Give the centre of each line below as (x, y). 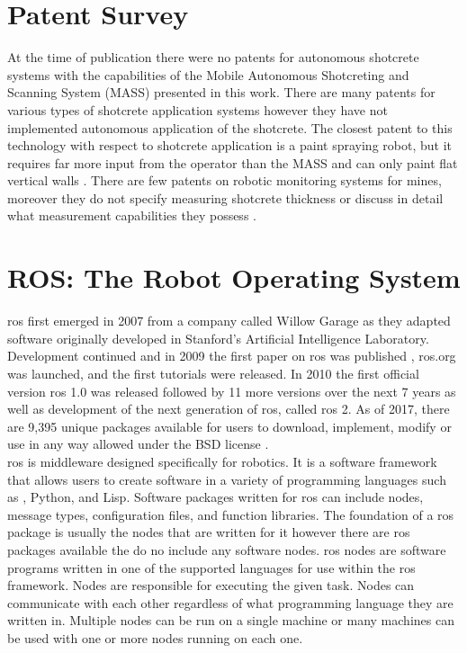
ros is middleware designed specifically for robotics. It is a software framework (222, 461)
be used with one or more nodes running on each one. (155, 637)
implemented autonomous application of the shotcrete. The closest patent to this (230, 127)
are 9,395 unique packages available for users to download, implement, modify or (229, 426)
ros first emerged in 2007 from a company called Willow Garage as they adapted (229, 321)
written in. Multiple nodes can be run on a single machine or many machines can (231, 620)
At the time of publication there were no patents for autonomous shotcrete (213, 57)
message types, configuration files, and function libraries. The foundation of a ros (231, 514)
